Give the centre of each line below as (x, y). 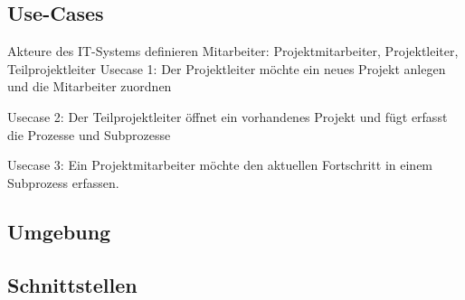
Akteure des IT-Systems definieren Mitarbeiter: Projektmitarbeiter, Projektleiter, (233, 51)
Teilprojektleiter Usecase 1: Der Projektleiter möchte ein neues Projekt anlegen (227, 68)
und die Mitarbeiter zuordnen (90, 86)
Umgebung (59, 231)
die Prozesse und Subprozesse (89, 134)
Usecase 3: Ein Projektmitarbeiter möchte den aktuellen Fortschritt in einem (220, 165)
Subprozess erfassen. (63, 182)
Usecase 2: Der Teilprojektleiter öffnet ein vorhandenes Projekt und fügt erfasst (228, 116)
